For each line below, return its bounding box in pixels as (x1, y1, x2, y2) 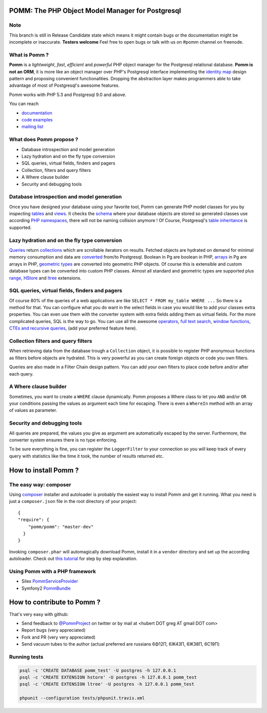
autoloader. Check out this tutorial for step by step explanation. (9, 555, 138, 562)
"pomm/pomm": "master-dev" (28, 524, 94, 530)
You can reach (9, 101, 39, 107)
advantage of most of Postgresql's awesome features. (9, 82, 120, 89)
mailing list (21, 124, 44, 130)
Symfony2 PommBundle (21, 585, 71, 591)
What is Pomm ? (9, 51, 49, 58)
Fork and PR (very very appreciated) (21, 634, 96, 640)
